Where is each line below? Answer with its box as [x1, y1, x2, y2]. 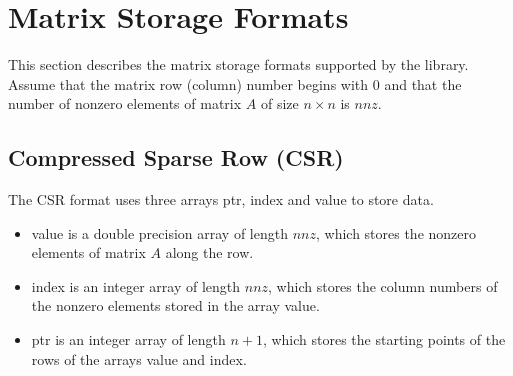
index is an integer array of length [31, 275, 241, 296]
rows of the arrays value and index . [31, 348, 247, 369]
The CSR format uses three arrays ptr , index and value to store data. [8, 189, 434, 210]
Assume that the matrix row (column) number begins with [8, 73, 369, 94]
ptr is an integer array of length [31, 329, 226, 350]
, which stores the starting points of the [262, 329, 506, 350]
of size [260, 93, 299, 114]
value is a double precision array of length [31, 222, 288, 243]
